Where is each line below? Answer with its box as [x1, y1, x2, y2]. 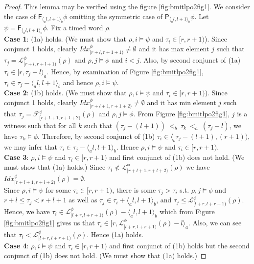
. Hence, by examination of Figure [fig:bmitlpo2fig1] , [46, 66, 204, 76]
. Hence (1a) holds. [87, 229, 143, 239]
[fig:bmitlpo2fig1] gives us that [4, 218, 95, 228]
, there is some [112, 184, 156, 195]
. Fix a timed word [46, 22, 103, 32]
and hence [63, 77, 93, 87]
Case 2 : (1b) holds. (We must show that [4, 88, 127, 98]
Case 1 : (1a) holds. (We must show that [4, 34, 126, 44]
